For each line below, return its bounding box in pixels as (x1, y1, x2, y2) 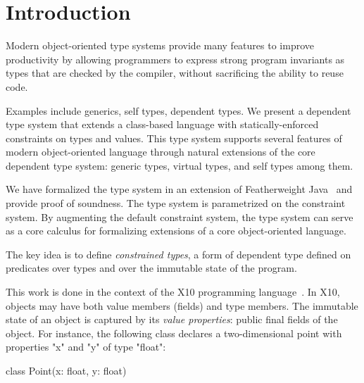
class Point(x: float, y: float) (6, 363, 127, 377)
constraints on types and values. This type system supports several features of (6, 130, 342, 145)
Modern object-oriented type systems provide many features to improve (6, 38, 314, 53)
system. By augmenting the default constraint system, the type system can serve (6, 209, 353, 224)
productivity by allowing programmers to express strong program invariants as (6, 51, 345, 66)
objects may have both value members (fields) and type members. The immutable (6, 298, 358, 313)
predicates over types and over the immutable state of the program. (6, 260, 297, 275)
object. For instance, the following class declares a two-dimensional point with (6, 325, 342, 340)
